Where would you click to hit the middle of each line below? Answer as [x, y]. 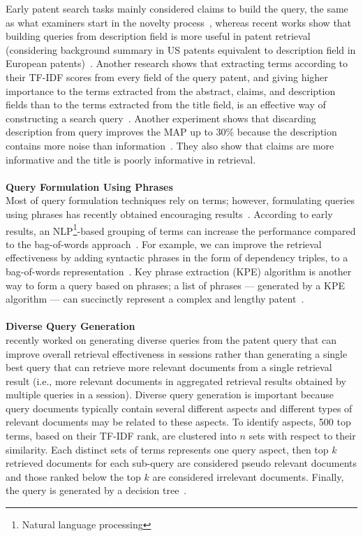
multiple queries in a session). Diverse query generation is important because [170, 394]
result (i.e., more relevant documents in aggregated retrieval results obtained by [176, 381]
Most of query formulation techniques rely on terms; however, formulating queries [180, 200]
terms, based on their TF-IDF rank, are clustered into [121, 436]
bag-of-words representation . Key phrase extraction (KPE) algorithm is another [179, 271]
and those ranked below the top [73, 476]
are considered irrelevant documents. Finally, [248, 476]
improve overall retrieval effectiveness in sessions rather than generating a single [177, 353]
